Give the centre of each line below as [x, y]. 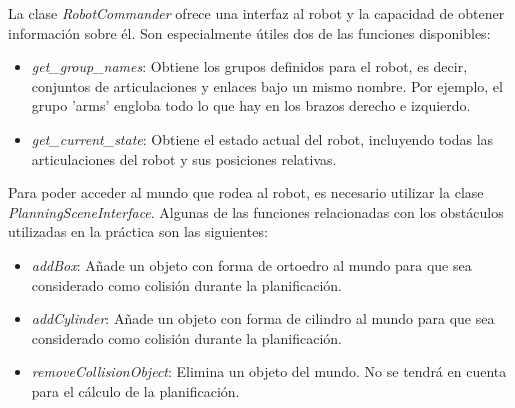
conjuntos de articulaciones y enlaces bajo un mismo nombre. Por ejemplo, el [267, 85]
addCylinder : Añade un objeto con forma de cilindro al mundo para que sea [263, 318]
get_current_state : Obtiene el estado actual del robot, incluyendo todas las [262, 138]
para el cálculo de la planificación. [135, 390]
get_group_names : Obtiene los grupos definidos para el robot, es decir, [249, 66]
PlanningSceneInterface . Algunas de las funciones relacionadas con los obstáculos [256, 211]
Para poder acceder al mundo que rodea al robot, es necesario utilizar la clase [246, 192]
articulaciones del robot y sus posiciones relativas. [184, 158]
